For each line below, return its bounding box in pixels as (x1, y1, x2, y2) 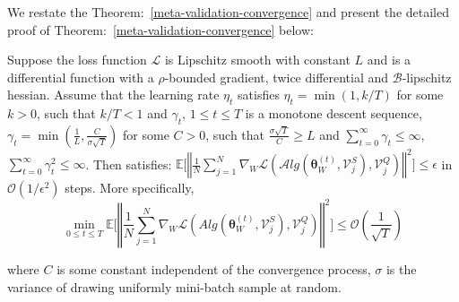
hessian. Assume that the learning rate (7, 85, 220, 104)
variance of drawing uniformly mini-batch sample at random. (7, 277, 342, 296)
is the (385, 259, 417, 278)
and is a (367, 50, 411, 69)
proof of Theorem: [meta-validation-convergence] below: (7, 20, 314, 39)
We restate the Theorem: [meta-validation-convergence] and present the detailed (7, 3, 450, 21)
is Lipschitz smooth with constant (164, 50, 351, 69)
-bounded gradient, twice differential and (164, 67, 389, 86)
